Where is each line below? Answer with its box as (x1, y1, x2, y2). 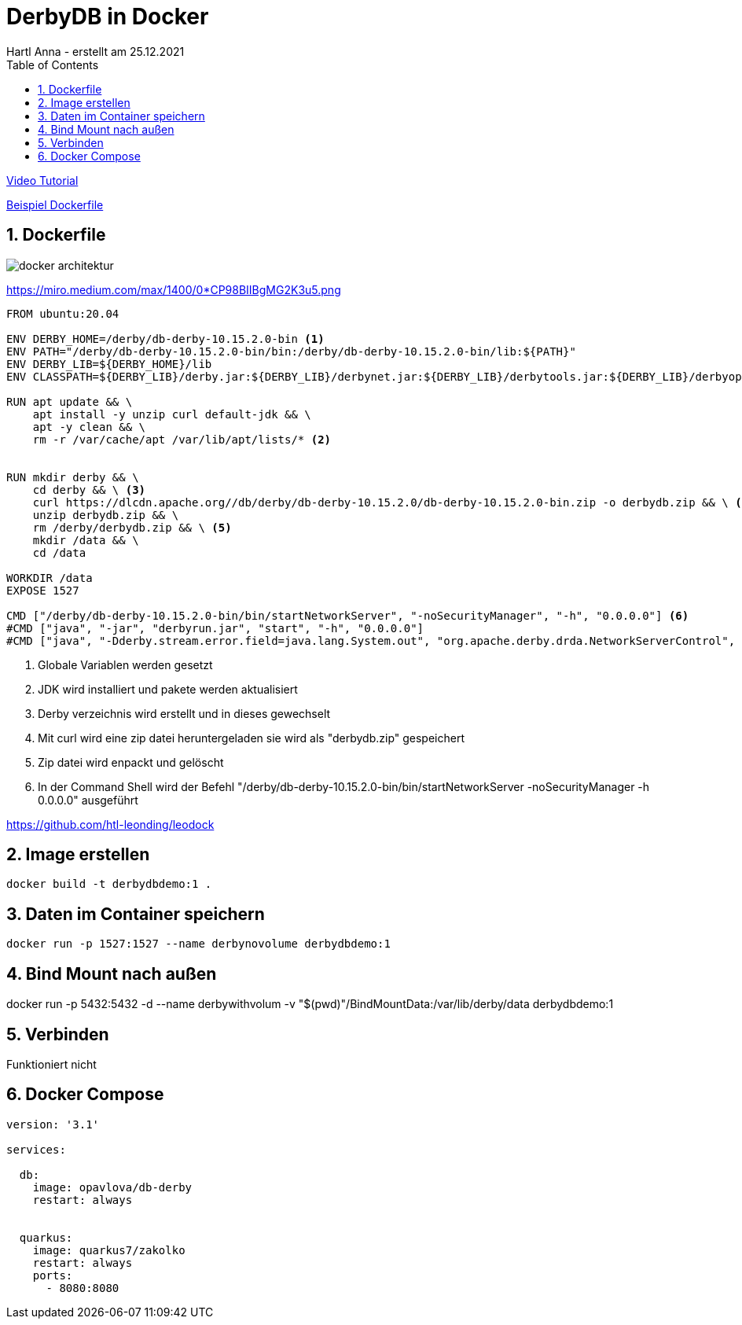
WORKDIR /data (6, 571, 93, 584)
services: (6, 1143, 66, 1156)
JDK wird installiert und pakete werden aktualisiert (38, 682, 298, 696)
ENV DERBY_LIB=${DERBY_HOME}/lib (6, 357, 212, 370)
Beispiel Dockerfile (6, 197, 104, 212)
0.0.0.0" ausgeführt (38, 793, 138, 807)
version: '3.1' (6, 1117, 100, 1131)
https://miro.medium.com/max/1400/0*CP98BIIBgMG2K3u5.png (6, 282, 341, 296)
